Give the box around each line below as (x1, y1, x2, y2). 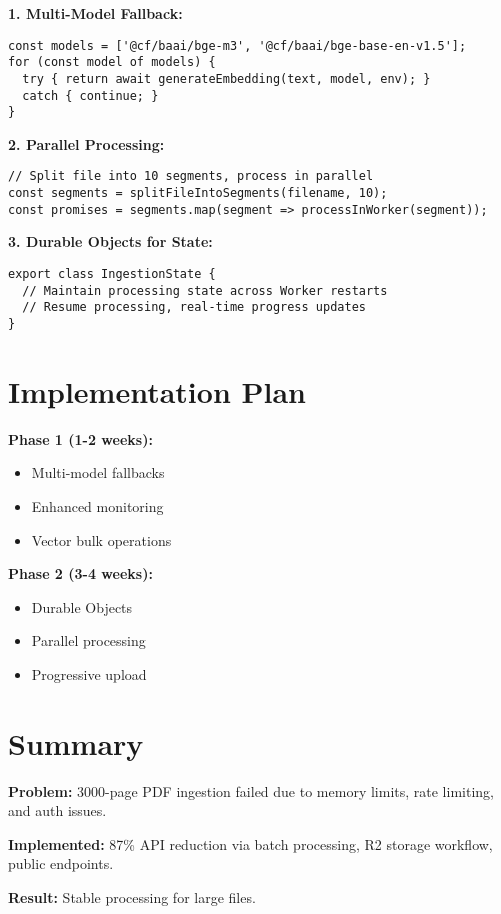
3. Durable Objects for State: (8, 231, 213, 252)
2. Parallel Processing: (8, 133, 165, 154)
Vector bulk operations (31, 529, 172, 550)
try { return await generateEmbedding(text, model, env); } (22, 71, 431, 86)
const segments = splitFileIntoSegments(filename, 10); (8, 186, 388, 201)
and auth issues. (8, 800, 107, 821)
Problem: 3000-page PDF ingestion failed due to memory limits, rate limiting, (8, 780, 494, 801)
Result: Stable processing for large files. (8, 887, 256, 908)
